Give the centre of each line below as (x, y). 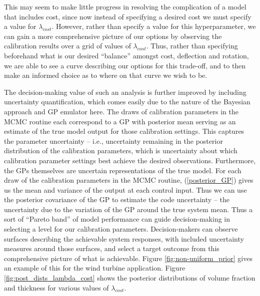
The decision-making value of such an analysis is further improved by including (125, 92)
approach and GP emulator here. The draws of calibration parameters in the (121, 111)
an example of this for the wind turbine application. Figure (95, 268)
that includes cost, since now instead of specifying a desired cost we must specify (128, 16)
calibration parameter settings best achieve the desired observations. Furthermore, (130, 160)
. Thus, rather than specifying (192, 46)
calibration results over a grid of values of (67, 46)
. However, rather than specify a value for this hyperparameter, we (154, 26)
